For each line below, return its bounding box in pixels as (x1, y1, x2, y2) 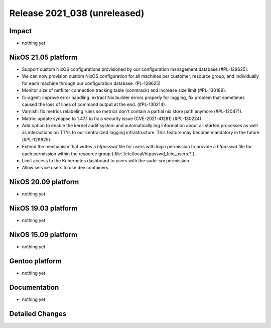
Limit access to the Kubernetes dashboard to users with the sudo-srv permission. (22, 158, 191, 164)
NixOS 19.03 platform (9, 204, 78, 213)
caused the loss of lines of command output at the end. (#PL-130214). (22, 101, 167, 107)
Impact (9, 27, 32, 35)
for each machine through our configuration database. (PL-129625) (22, 80, 161, 86)
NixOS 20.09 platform (9, 178, 79, 186)
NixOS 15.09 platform (9, 231, 78, 239)
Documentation (9, 283, 59, 291)
